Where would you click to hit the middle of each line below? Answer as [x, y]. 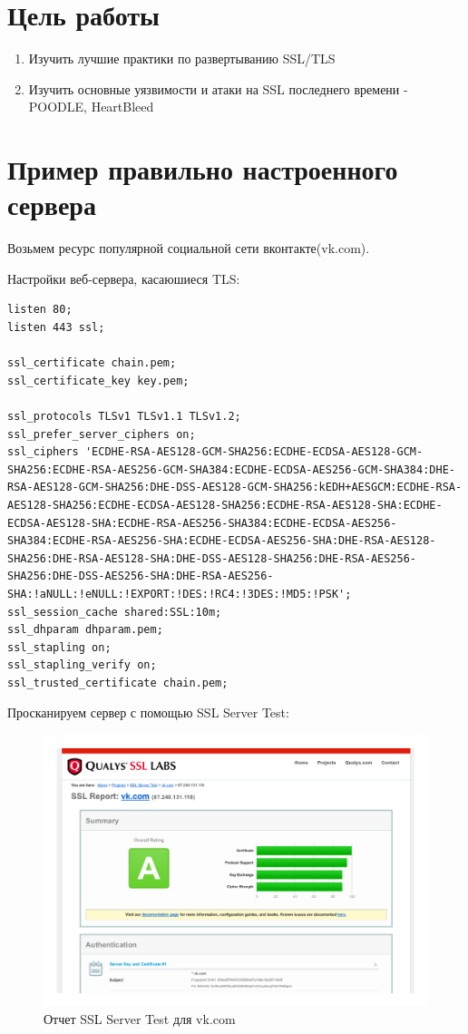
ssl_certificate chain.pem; [92, 363]
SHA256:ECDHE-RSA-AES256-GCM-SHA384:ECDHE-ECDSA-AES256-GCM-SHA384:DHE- [231, 469]
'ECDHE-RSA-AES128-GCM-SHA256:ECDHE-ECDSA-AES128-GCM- [254, 452]
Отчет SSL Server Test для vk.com [140, 1019]
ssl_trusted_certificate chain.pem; [118, 683]
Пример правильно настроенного [203, 169]
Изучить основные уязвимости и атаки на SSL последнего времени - [218, 88]
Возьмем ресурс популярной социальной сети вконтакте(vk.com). [189, 248]
